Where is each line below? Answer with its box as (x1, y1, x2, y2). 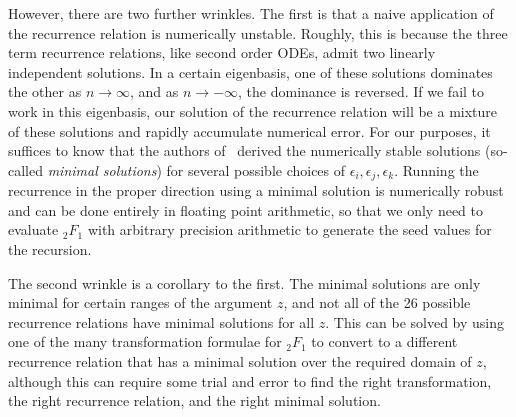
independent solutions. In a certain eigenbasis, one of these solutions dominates (8, 61, 493, 82)
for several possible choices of (166, 159, 346, 180)
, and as (130, 81, 179, 102)
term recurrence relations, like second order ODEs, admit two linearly (8, 42, 436, 63)
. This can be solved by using (325, 311, 505, 332)
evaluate (8, 219, 59, 240)
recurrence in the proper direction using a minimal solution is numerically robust (8, 180, 504, 201)
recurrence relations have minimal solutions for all (8, 311, 315, 332)
